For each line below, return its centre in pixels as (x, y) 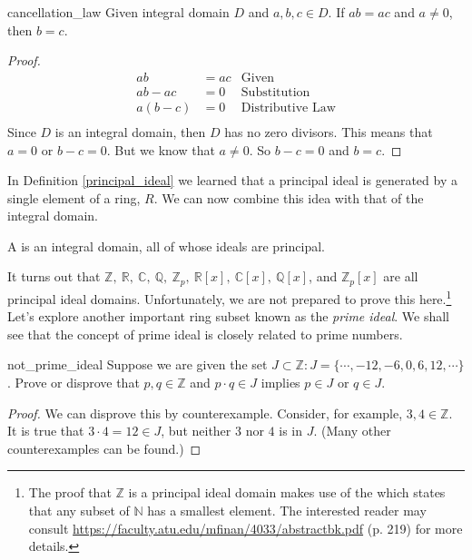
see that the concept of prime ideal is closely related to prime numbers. (205, 334)
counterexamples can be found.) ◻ (104, 448)
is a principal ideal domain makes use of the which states (287, 492)
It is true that (46, 431)
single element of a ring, (74, 197)
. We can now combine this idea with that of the (289, 197)
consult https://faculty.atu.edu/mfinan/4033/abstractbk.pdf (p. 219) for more (246, 528)
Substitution (275, 92)
